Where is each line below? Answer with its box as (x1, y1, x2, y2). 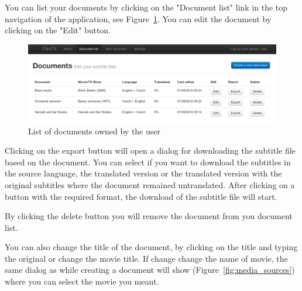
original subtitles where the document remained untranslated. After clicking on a (5, 178, 295, 190)
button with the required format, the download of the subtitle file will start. (5, 190, 277, 202)
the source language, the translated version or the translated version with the (5, 167, 282, 179)
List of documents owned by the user (28, 124, 161, 137)
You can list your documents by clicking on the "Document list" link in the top (5, 1, 288, 13)
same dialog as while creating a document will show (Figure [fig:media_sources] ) (5, 264, 295, 276)
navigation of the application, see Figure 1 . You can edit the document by (5, 12, 272, 25)
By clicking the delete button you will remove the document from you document (5, 210, 293, 222)
